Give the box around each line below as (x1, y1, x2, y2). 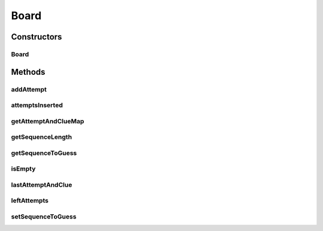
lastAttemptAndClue (11, 180, 72, 189)
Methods (11, 66, 45, 77)
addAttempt (11, 85, 47, 93)
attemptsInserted (11, 101, 63, 110)
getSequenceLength (11, 133, 72, 141)
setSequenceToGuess (11, 212, 77, 221)
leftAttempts (11, 196, 49, 205)
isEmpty (11, 165, 36, 173)
